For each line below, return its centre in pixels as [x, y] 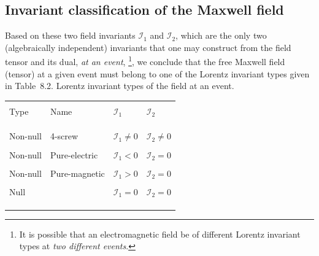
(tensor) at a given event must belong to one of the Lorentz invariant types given [157, 73]
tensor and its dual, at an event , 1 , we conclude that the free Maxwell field [145, 61]
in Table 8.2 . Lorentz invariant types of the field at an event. [120, 86]
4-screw [64, 136]
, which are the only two [221, 35]
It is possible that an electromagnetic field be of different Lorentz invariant [160, 234]
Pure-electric [74, 154]
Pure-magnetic [77, 173]
